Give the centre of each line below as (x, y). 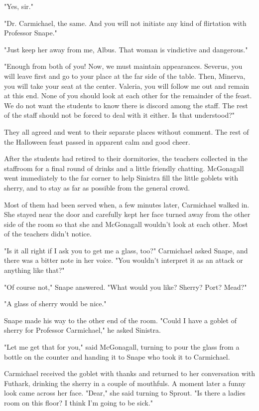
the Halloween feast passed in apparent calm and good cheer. (97, 141)
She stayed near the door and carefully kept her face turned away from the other (127, 214)
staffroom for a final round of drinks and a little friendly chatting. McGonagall (124, 168)
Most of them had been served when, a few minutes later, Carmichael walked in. (127, 204)
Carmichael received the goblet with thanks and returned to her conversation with (129, 373)
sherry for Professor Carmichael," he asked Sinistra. (82, 330)
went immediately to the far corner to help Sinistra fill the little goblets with (121, 178)
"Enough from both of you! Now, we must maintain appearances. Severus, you (123, 66)
